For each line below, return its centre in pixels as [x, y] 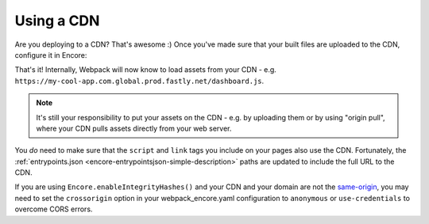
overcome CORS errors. [54, 209]
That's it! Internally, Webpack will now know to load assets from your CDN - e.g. [146, 70]
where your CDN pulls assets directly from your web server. [134, 128]
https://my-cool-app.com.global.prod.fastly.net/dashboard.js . [139, 81]
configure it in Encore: [51, 55]
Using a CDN [57, 21]
